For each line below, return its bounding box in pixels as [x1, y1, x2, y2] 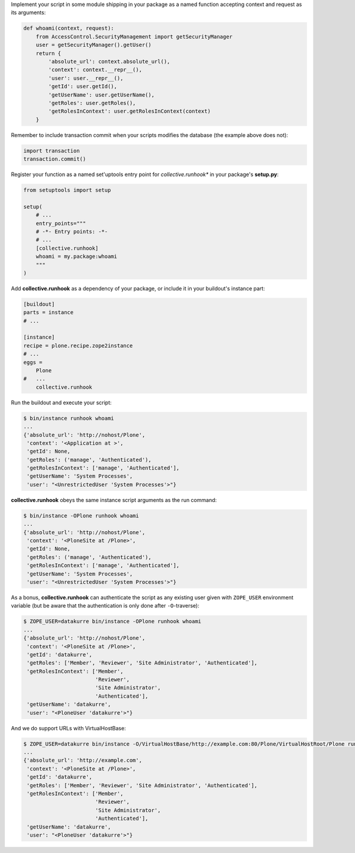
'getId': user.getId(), [48, 83, 118, 90]
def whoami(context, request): [23, 25, 115, 32]
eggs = [23, 359, 43, 366]
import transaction [23, 147, 80, 154]
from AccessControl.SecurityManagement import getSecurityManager [35, 33, 233, 40]
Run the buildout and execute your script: [11, 399, 112, 406]
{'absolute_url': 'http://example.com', [23, 757, 142, 764]
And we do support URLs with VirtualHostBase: [11, 724, 127, 731]
